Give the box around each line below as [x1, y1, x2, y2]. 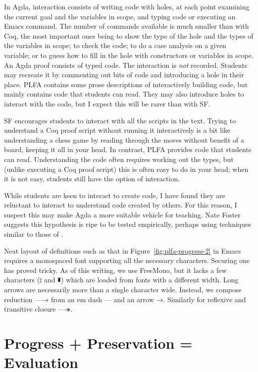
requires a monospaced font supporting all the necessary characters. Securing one [4, 255, 250, 266]
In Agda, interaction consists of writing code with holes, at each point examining [4, 1, 250, 11]
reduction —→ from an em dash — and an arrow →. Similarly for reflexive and [4, 294, 246, 304]
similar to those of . [4, 229, 63, 239]
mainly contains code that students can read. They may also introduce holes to [4, 89, 244, 99]
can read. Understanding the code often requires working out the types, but [4, 154, 234, 164]
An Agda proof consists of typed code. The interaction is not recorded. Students [4, 59, 248, 70]
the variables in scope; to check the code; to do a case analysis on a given [4, 40, 226, 51]
